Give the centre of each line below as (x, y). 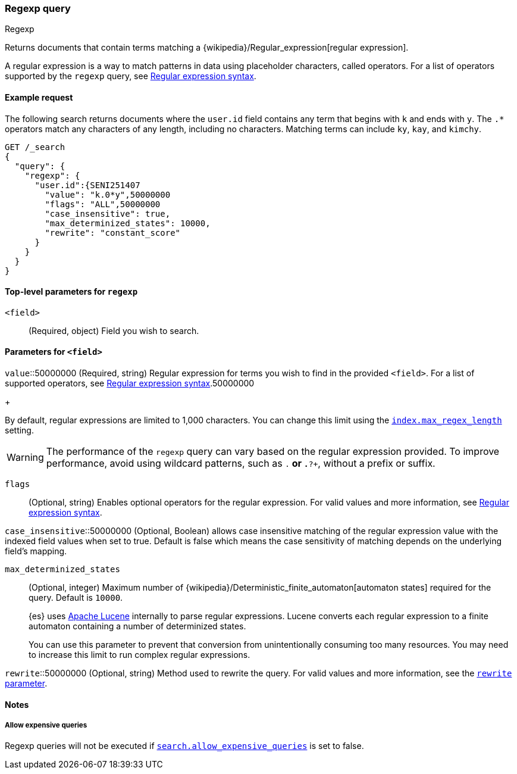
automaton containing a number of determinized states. (137, 626)
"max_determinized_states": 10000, (128, 223)
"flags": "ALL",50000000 (103, 204)
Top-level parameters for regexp (71, 292)
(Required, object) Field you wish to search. (114, 330)
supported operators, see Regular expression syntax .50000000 (130, 383)
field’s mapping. (36, 551)
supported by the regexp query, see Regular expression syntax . (131, 76)
